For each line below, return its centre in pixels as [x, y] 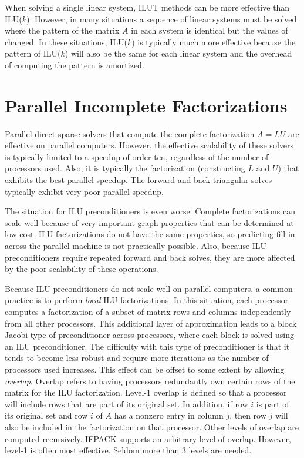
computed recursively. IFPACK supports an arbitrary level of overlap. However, [148, 438]
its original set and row [46, 415]
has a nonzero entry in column [169, 415]
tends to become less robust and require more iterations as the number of [137, 358]
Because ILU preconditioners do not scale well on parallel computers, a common [149, 288]
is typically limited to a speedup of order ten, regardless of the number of [137, 156]
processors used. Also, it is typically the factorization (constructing [125, 168]
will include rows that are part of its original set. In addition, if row [126, 404]
